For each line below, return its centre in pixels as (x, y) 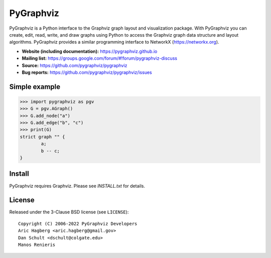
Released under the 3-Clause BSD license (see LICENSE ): (69, 212)
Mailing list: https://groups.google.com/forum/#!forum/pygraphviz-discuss (100, 58)
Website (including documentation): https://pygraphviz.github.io (90, 51)
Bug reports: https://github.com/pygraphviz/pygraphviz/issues (87, 72)
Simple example (35, 87)
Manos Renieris (37, 244)
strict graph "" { (42, 137)
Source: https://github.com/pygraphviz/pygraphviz (75, 65)
